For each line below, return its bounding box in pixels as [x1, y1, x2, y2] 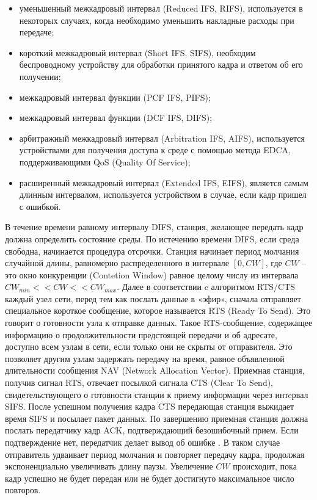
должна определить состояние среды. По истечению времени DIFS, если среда [5, 232, 299, 245]
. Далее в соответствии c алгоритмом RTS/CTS [117, 280, 296, 293]
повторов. [5, 484, 41, 496]
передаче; [19, 26, 54, 38]
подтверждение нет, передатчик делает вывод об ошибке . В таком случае [5, 436, 280, 448]
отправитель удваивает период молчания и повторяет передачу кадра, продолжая [5, 447, 305, 460]
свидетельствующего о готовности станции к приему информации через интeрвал [5, 388, 308, 400]
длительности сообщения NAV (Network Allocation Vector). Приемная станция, [5, 364, 305, 377]
